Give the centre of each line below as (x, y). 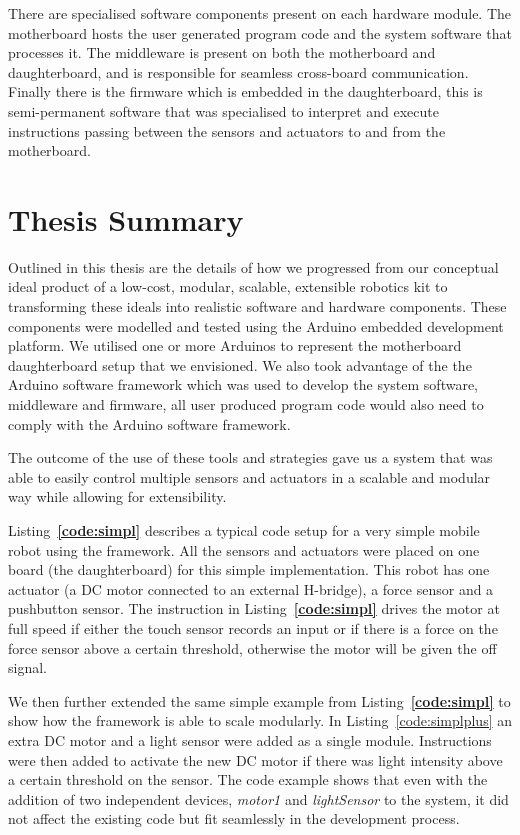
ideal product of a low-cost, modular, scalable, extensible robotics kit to (228, 286)
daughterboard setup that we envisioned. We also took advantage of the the (240, 364)
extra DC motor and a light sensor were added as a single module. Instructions (250, 739)
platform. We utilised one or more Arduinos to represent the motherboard (235, 345)
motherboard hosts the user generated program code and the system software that (260, 32)
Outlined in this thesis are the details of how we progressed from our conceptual (253, 266)
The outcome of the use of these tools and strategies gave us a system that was (250, 457)
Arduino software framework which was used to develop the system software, (243, 384)
